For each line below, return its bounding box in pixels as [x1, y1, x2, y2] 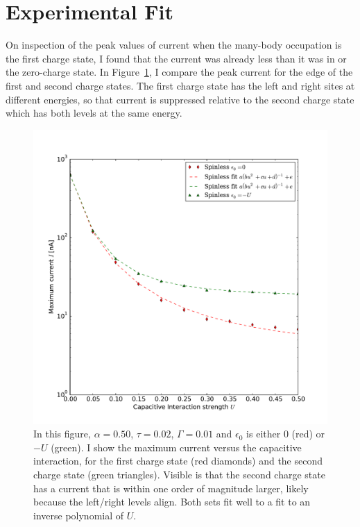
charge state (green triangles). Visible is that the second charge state [33, 467, 325, 482]
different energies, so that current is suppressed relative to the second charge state [6, 92, 354, 106]
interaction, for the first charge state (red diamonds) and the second [33, 453, 323, 468]
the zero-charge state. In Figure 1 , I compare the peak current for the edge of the [6, 65, 353, 79]
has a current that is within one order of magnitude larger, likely [33, 480, 309, 495]
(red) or [291, 426, 325, 441]
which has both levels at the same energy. [6, 106, 182, 120]
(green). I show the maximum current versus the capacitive [51, 440, 302, 454]
